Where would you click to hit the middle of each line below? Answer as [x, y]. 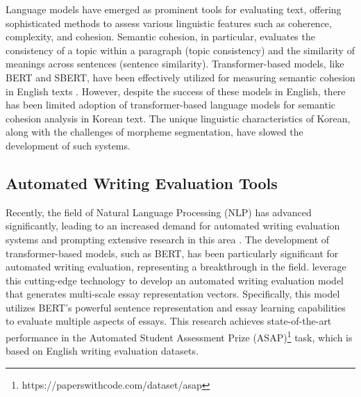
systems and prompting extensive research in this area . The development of [168, 239]
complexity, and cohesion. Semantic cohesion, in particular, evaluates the [160, 37]
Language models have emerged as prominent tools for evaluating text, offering [174, 9]
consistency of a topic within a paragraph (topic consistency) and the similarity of [180, 50]
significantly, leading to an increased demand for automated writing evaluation [173, 226]
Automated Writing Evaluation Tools [142, 183]
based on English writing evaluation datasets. [102, 351]
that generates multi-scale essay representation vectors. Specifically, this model [173, 294]
